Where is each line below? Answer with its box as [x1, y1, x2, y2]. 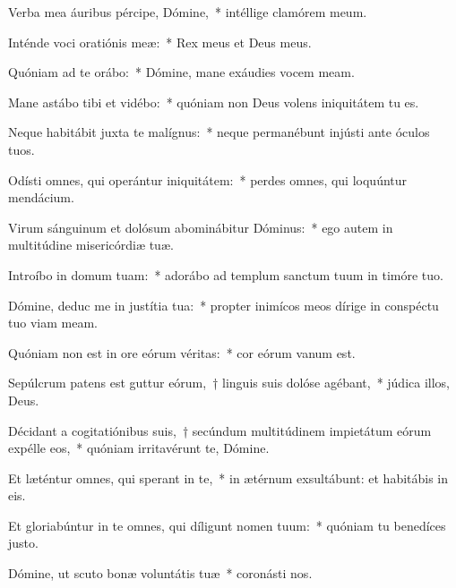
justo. [8, 533, 39, 552]
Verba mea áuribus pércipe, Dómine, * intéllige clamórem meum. [8, 3, 367, 21]
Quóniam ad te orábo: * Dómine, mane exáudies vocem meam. [8, 63, 355, 81]
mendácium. [8, 188, 74, 207]
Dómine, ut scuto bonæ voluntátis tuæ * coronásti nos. [8, 564, 313, 583]
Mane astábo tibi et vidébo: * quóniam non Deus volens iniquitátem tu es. [8, 92, 419, 111]
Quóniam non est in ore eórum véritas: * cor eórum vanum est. [8, 343, 356, 362]
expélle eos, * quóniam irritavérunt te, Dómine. [8, 439, 270, 457]
